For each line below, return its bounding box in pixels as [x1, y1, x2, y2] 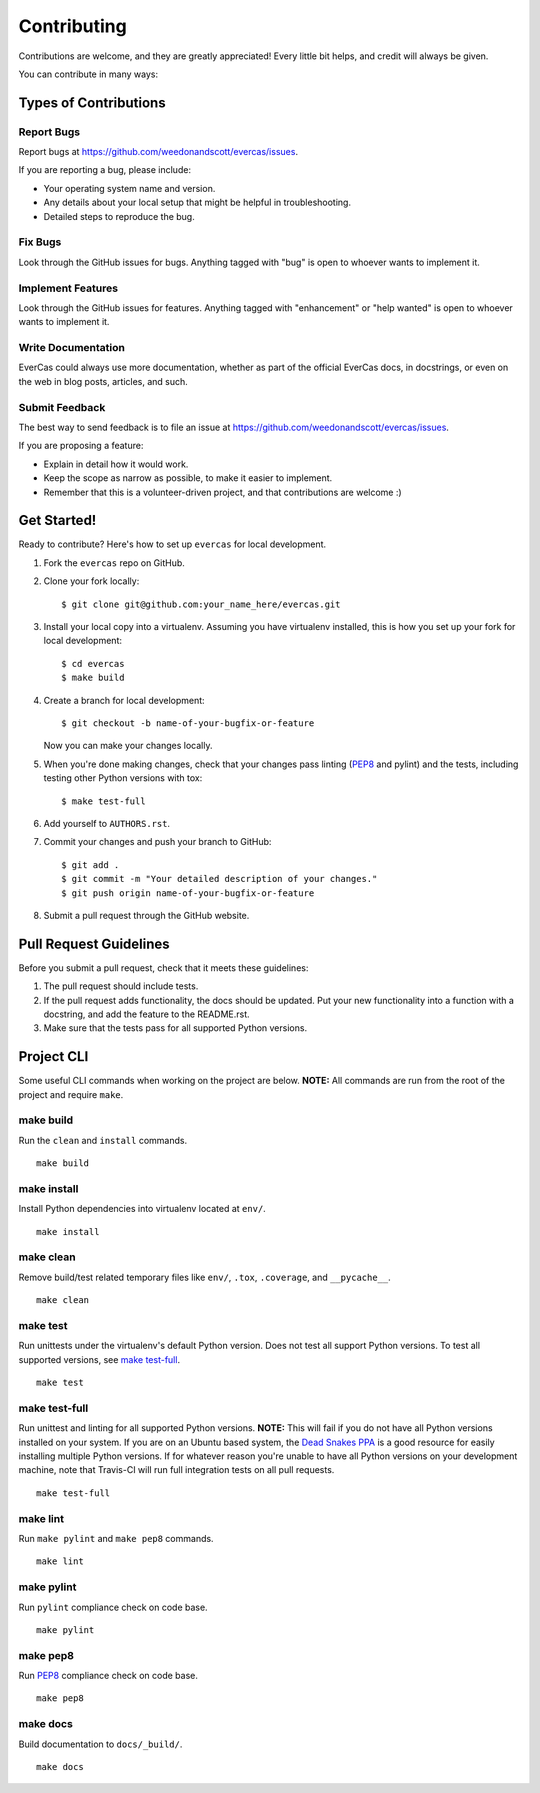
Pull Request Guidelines [18, 935, 170, 952]
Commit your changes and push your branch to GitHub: [43, 836, 272, 848]
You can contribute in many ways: [18, 68, 159, 80]
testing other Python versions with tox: [43, 772, 203, 784]
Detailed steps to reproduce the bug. [43, 210, 195, 222]
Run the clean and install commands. [18, 1134, 188, 1146]
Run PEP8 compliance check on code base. [18, 1670, 199, 1682]
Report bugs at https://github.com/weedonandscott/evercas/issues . [18, 146, 299, 158]
